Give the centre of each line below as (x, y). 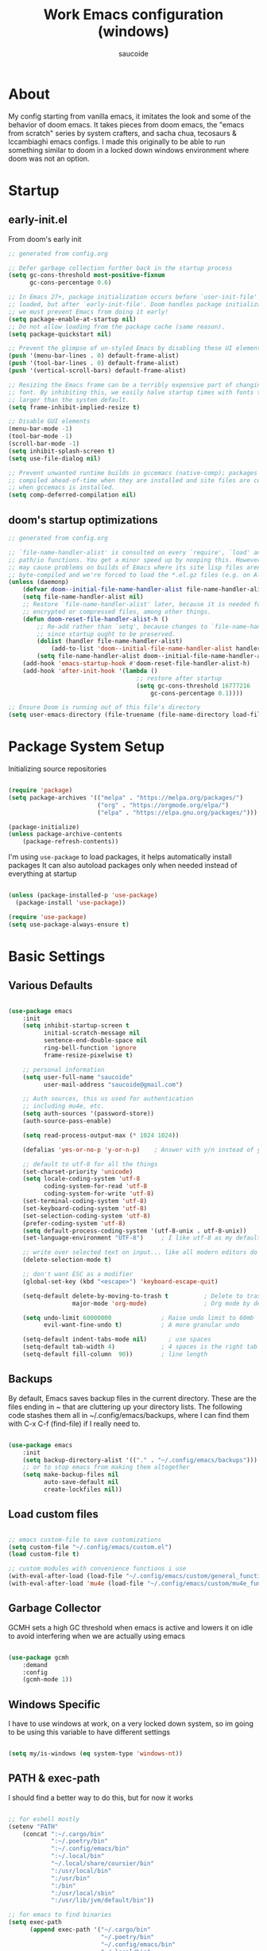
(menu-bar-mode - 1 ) (41, 429)
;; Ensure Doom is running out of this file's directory (104, 707)
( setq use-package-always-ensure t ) (69, 925)
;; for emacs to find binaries (60, 1915)
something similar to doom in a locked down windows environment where (129, 150)
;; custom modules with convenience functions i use (97, 1569)
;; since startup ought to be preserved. (106, 634)
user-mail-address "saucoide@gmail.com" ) (113, 1085)
